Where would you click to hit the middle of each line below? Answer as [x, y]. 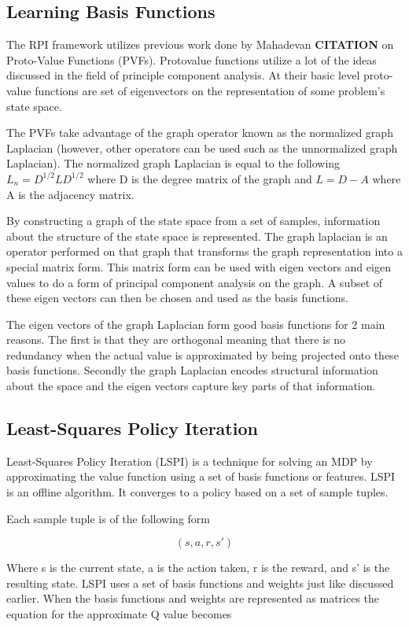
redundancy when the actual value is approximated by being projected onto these [203, 354]
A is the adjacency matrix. [70, 194]
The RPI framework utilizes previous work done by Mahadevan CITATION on [200, 44]
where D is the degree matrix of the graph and [200, 178]
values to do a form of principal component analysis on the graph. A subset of [195, 282]
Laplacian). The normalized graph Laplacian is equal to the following [173, 163]
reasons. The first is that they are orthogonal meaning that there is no [176, 339]
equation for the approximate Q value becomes [119, 614]
